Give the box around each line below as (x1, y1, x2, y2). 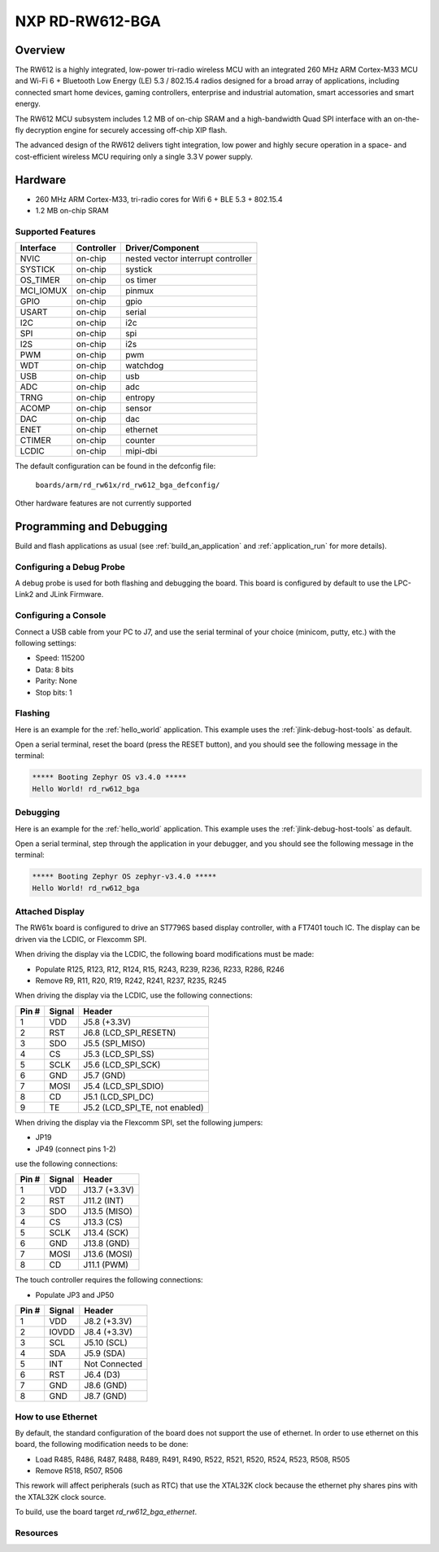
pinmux (124, 285, 154, 296)
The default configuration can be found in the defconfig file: (15, 461, 216, 471)
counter (124, 435, 155, 446)
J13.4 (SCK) (83, 1227, 129, 1239)
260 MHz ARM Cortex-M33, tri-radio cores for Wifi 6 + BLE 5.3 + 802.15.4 (35, 194, 284, 204)
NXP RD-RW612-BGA (15, 12, 162, 30)
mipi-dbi (124, 445, 158, 457)
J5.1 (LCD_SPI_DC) (83, 1091, 154, 1103)
